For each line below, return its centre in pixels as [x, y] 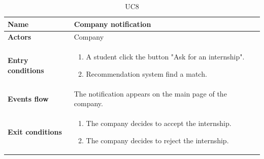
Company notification [112, 24]
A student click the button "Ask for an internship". [165, 57]
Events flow [28, 98]
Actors [20, 37]
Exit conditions [35, 131]
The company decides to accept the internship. [159, 123]
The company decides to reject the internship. [157, 140]
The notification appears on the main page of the [150, 93]
